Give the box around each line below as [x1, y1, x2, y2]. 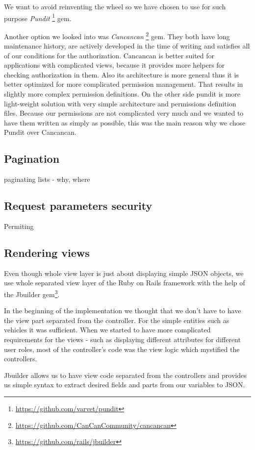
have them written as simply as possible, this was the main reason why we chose [4, 117, 246, 127]
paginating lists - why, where [4, 174, 90, 184]
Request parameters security [4, 198, 153, 213]
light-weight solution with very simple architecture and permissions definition [4, 98, 236, 108]
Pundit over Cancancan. [4, 127, 76, 137]
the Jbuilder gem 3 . [4, 288, 60, 299]
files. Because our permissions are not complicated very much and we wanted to [4, 108, 244, 118]
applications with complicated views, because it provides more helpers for [4, 60, 225, 70]
